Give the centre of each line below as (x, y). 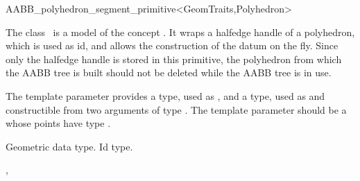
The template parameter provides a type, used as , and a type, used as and (165, 95)
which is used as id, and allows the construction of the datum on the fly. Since (172, 45)
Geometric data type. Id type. (69, 146)
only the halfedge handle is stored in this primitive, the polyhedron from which (174, 59)
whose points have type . (58, 123)
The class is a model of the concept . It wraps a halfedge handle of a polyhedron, (180, 32)
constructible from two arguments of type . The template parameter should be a (176, 109)
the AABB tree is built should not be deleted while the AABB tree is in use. (169, 72)
